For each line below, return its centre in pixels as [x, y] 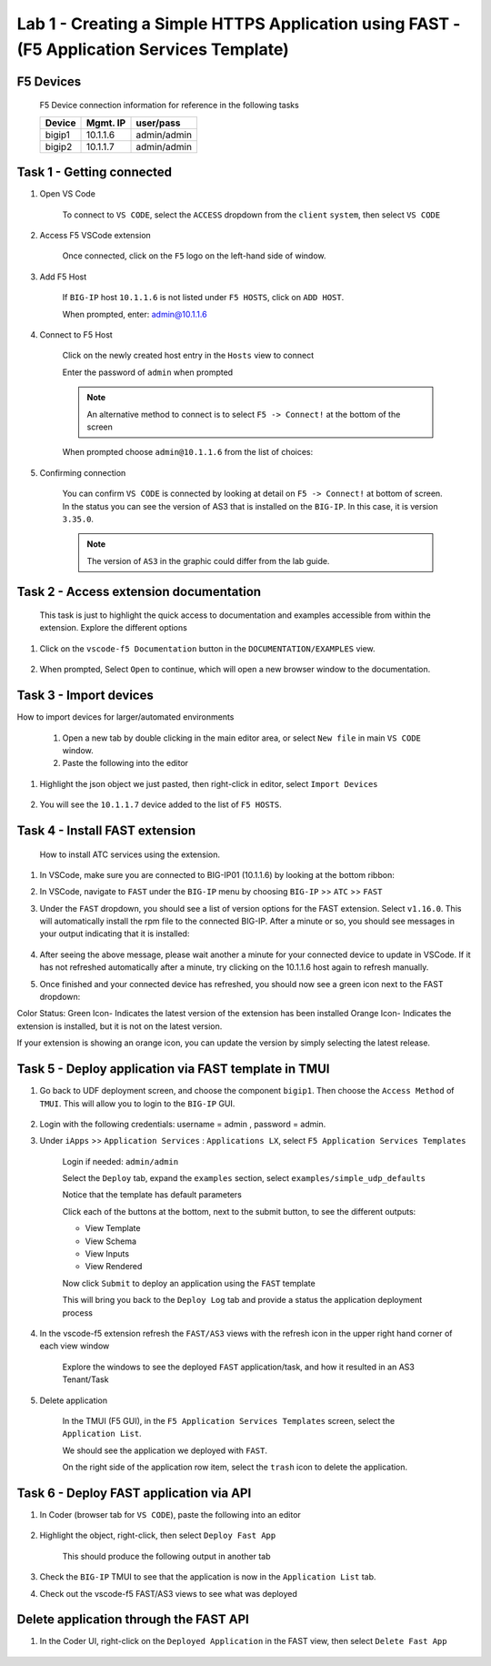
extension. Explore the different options [114, 628]
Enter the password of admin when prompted [148, 372]
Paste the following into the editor [125, 763]
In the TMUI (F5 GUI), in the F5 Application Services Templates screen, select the [229, 1420]
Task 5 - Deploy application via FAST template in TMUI [173, 1069]
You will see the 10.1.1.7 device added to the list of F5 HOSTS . [160, 804]
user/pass [158, 123]
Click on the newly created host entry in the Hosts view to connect [188, 356]
